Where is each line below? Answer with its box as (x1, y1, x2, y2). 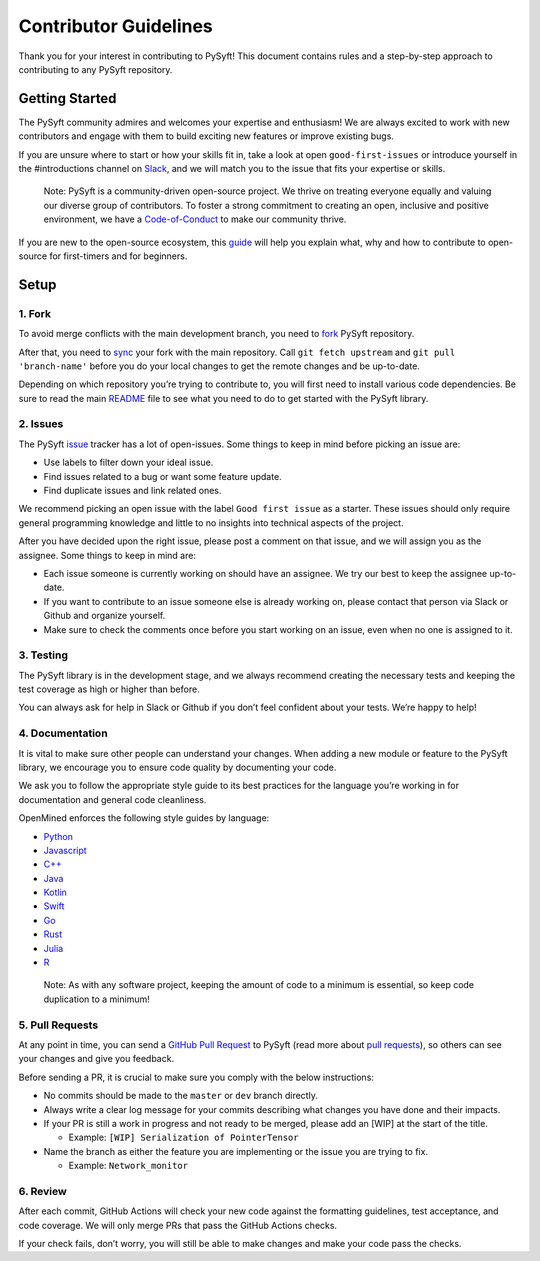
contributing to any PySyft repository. (18, 63, 173, 75)
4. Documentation (18, 726, 109, 740)
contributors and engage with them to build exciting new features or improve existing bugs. (18, 130, 395, 142)
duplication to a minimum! (43, 993, 150, 1005)
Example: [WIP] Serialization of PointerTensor (68, 1131, 299, 1144)
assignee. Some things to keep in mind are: (18, 549, 197, 561)
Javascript (43, 844, 87, 856)
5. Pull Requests (18, 1018, 99, 1032)
